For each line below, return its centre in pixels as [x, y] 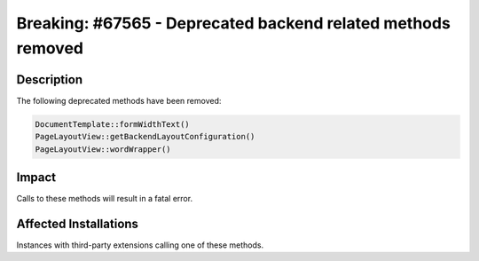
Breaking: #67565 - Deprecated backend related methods [234, 23]
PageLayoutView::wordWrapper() [103, 149]
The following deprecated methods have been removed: [119, 100]
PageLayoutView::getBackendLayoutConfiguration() [145, 137]
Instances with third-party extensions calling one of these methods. [140, 245]
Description [50, 79]
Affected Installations [78, 223]
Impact [36, 178]
